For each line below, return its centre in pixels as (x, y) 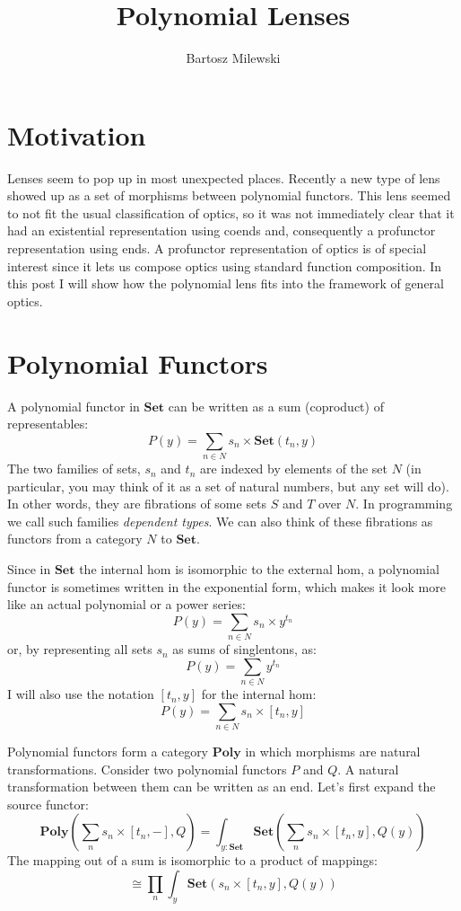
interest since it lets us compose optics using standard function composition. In (225, 265)
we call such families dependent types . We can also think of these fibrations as (220, 521)
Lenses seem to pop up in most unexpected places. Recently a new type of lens (224, 177)
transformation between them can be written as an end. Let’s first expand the (222, 787)
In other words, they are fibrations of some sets (137, 504)
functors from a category (75, 539)
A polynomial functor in (74, 406)
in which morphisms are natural (333, 751)
